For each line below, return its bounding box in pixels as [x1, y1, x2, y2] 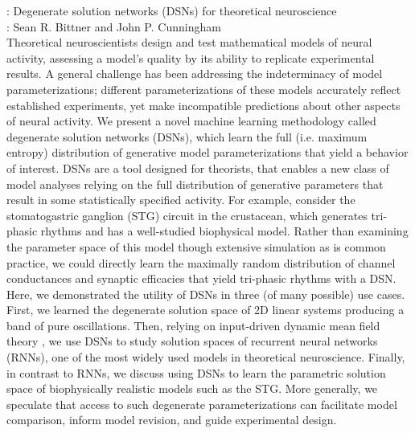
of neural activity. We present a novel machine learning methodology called [6, 112, 376, 129]
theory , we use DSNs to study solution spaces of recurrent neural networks [6, 333, 378, 349]
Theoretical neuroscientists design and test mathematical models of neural [6, 34, 372, 51]
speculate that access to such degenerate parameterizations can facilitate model [6, 395, 397, 412]
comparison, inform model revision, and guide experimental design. [6, 411, 337, 428]
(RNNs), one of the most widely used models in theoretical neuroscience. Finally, [6, 349, 405, 366]
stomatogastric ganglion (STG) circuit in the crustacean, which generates [6, 206, 368, 223]
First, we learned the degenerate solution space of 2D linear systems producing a [6, 301, 405, 318]
